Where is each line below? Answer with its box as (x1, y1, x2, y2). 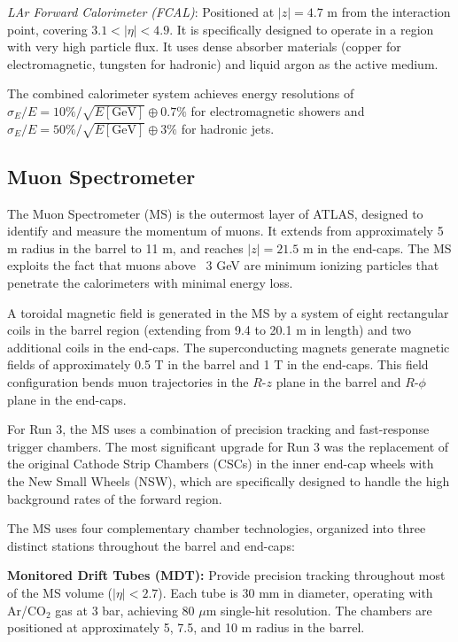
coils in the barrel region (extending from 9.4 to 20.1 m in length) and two (7, 321, 412, 339)
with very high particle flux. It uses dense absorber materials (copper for (7, 37, 401, 56)
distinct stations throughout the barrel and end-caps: (7, 536, 295, 554)
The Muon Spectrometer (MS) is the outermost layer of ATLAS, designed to (7, 204, 423, 222)
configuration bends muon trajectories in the (7, 373, 249, 391)
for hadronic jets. (181, 119, 275, 137)
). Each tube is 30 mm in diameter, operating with (158, 583, 433, 601)
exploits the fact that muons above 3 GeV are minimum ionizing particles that (7, 256, 439, 275)
